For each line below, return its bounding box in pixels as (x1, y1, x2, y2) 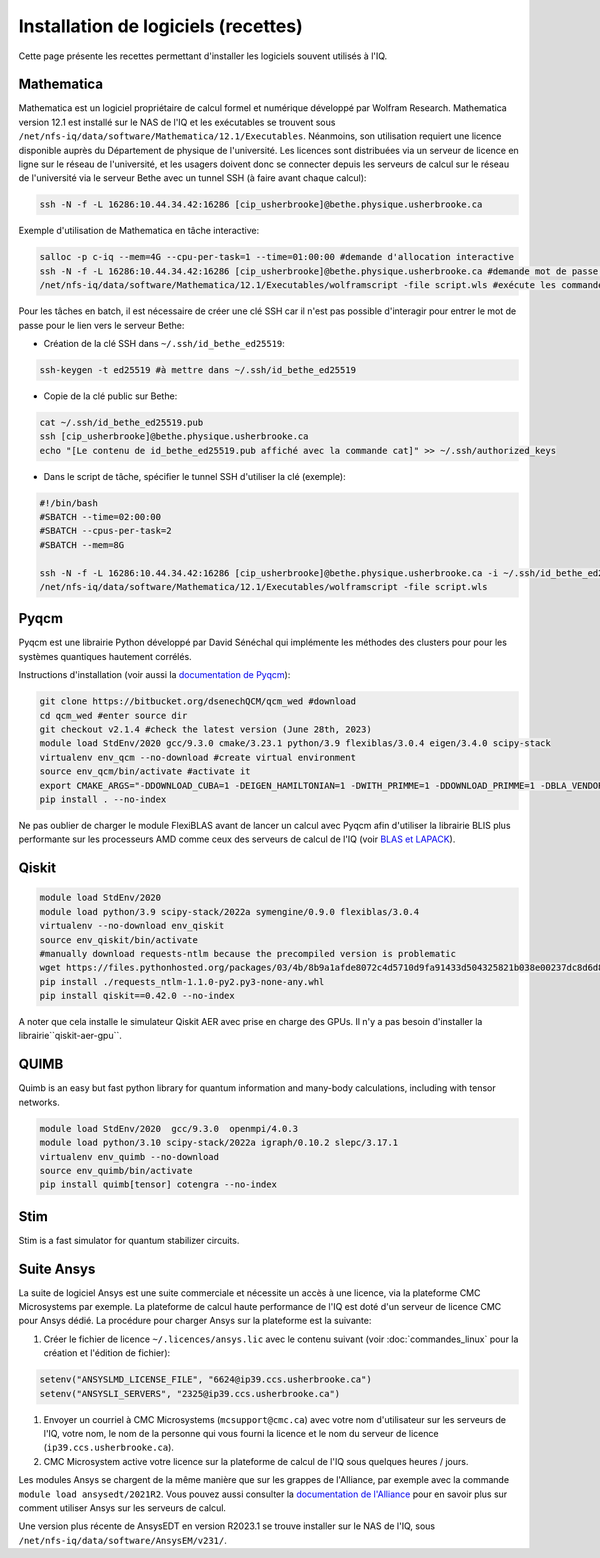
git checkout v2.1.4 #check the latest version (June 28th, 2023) (39, 724, 372, 735)
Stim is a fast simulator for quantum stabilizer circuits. (18, 1234, 240, 1246)
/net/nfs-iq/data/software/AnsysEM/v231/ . (18, 1534, 227, 1546)
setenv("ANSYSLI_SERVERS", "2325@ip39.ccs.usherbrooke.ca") (39, 1388, 341, 1399)
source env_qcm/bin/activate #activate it (39, 766, 251, 777)
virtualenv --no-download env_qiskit (39, 920, 225, 932)
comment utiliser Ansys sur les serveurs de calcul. (18, 1501, 227, 1514)
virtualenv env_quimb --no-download (39, 1151, 220, 1162)
